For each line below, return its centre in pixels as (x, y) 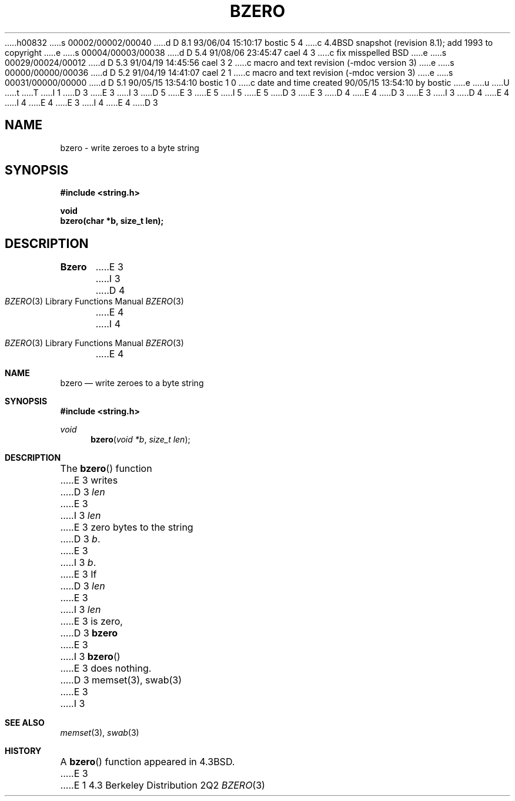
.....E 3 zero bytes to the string (127, 527)
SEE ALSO (25, 723)
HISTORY (23, 751)
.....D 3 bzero (89, 633)
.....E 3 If (78, 574)
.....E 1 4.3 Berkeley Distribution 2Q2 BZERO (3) (163, 785)
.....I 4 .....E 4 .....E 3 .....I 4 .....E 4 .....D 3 (81, 102)
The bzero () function (106, 469)
